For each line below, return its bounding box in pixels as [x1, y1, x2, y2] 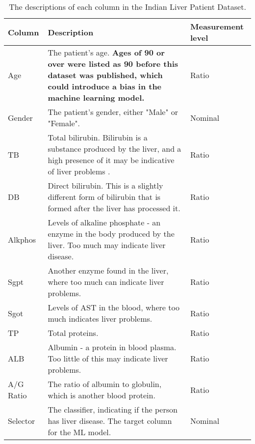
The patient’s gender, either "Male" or [48, 106, 178, 117]
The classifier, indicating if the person [48, 404, 178, 415]
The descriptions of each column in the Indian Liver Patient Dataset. [9, 1, 246, 12]
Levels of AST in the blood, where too [48, 302, 179, 313]
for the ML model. [48, 426, 111, 438]
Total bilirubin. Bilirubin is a [48, 132, 148, 143]
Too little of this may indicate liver [48, 353, 168, 364]
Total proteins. [48, 327, 99, 338]
